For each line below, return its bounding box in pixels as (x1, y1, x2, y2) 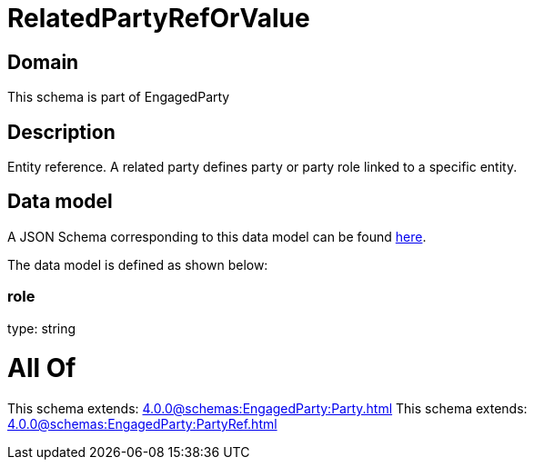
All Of (7, 353, 76, 384)
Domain (7, 50, 79, 74)
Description (7, 120, 116, 144)
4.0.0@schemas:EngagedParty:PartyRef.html (7, 416, 277, 432)
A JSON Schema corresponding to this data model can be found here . (7, 228, 427, 244)
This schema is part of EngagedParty (7, 89, 230, 105)
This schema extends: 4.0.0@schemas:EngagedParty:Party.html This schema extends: (7, 401, 528, 417)
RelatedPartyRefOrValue (7, 3, 310, 34)
